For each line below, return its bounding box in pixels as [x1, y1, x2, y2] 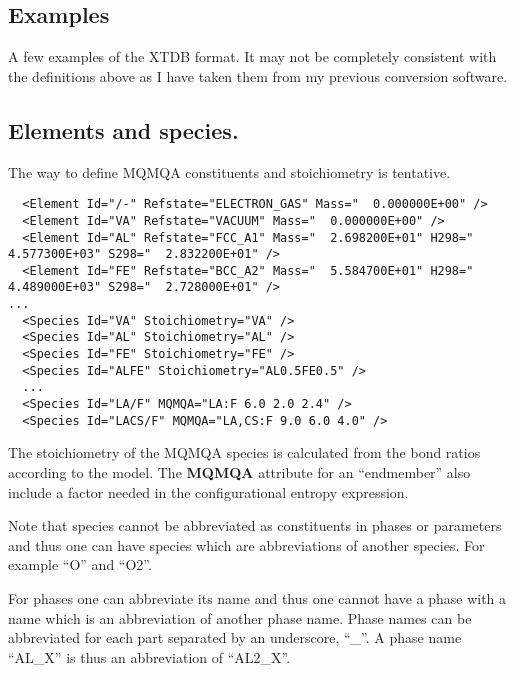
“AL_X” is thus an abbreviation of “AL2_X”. [8, 646, 291, 667]
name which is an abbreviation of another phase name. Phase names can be [8, 607, 472, 628]
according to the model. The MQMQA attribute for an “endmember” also [8, 461, 471, 482]
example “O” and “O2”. [8, 554, 152, 575]
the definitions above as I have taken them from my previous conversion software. [8, 65, 508, 86]
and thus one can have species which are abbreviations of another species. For [8, 534, 485, 555]
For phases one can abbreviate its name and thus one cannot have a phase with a [8, 587, 507, 608]
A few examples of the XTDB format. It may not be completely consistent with [8, 46, 497, 67]
